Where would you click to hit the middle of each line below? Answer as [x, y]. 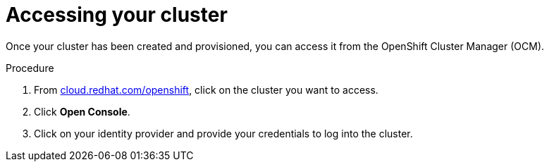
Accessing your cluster [117, 15]
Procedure [30, 68]
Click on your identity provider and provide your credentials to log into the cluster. [223, 133]
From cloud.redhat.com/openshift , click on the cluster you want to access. [206, 89]
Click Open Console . [82, 111]
